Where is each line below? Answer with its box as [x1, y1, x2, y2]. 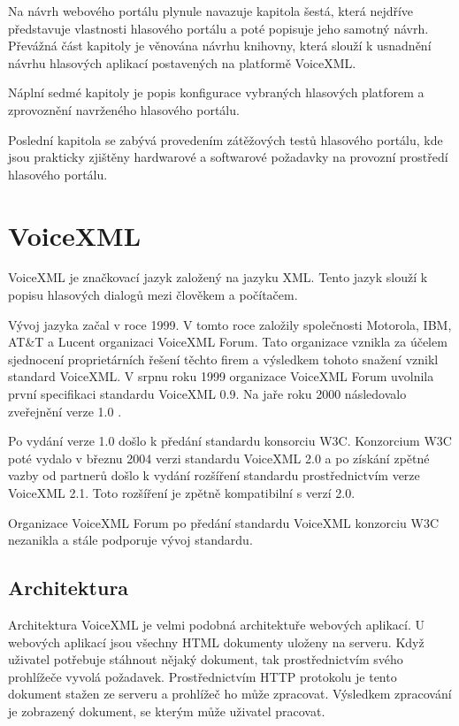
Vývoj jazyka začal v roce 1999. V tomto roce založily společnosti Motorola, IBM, [8, 315, 452, 333]
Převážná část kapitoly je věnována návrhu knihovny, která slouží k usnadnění [8, 36, 432, 55]
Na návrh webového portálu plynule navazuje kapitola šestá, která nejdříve [8, 2, 414, 19]
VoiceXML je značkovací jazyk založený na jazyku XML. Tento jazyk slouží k [8, 268, 428, 287]
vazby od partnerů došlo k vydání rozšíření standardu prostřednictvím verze [8, 466, 420, 485]
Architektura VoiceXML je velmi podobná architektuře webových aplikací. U [8, 615, 425, 633]
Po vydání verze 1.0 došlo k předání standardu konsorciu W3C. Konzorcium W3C [8, 432, 452, 450]
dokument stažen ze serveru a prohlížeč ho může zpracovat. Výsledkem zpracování [8, 684, 452, 703]
